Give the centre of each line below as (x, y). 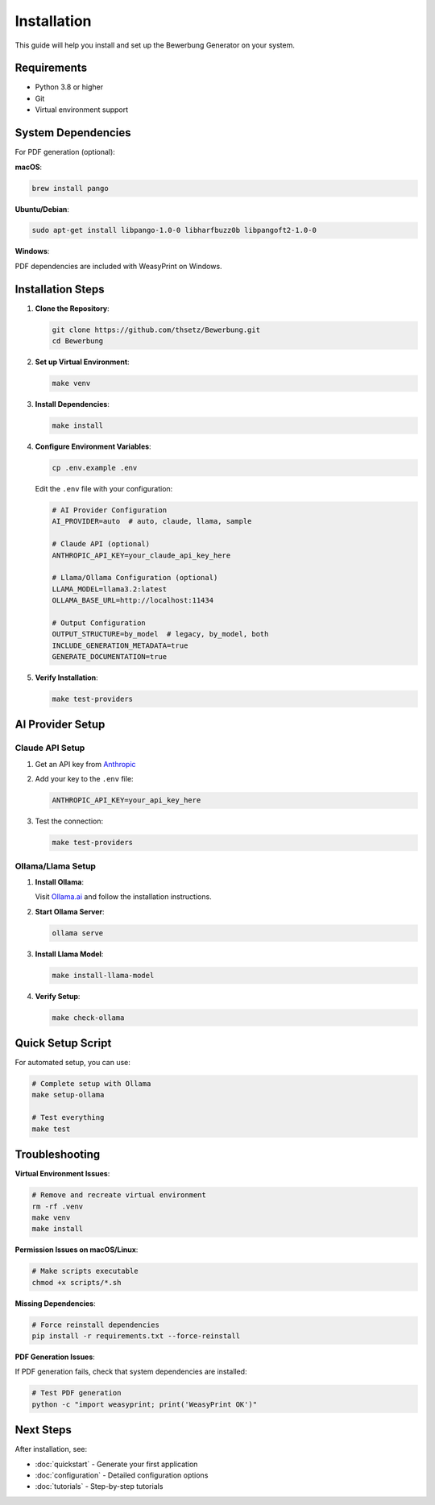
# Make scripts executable (85, 1271)
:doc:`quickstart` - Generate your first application (116, 1464)
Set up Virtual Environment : (82, 362)
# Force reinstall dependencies (96, 1325)
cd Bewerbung (78, 341)
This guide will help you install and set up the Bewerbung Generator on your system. (155, 45)
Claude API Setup (50, 748)
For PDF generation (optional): (65, 152)
